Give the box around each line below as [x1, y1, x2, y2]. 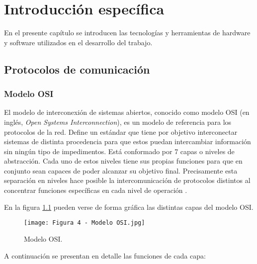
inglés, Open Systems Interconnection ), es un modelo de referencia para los [4, 116, 232, 127]
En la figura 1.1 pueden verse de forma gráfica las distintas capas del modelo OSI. [4, 201, 254, 212]
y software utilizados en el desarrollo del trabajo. [4, 37, 153, 47]
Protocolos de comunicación [4, 61, 150, 77]
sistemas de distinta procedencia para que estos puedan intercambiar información [4, 136, 251, 147]
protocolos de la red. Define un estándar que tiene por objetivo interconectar [4, 126, 238, 137]
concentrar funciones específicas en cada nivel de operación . [4, 185, 187, 195]
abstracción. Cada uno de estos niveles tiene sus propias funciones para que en [4, 156, 243, 166]
